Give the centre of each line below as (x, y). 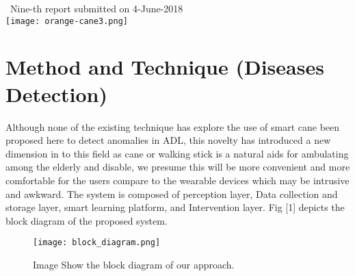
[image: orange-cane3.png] (67, 21)
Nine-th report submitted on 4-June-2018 (96, 8)
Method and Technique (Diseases (165, 67)
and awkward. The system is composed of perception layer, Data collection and (172, 193)
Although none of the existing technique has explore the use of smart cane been (173, 126)
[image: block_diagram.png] (97, 243)
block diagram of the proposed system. (87, 220)
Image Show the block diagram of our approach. (134, 264)
